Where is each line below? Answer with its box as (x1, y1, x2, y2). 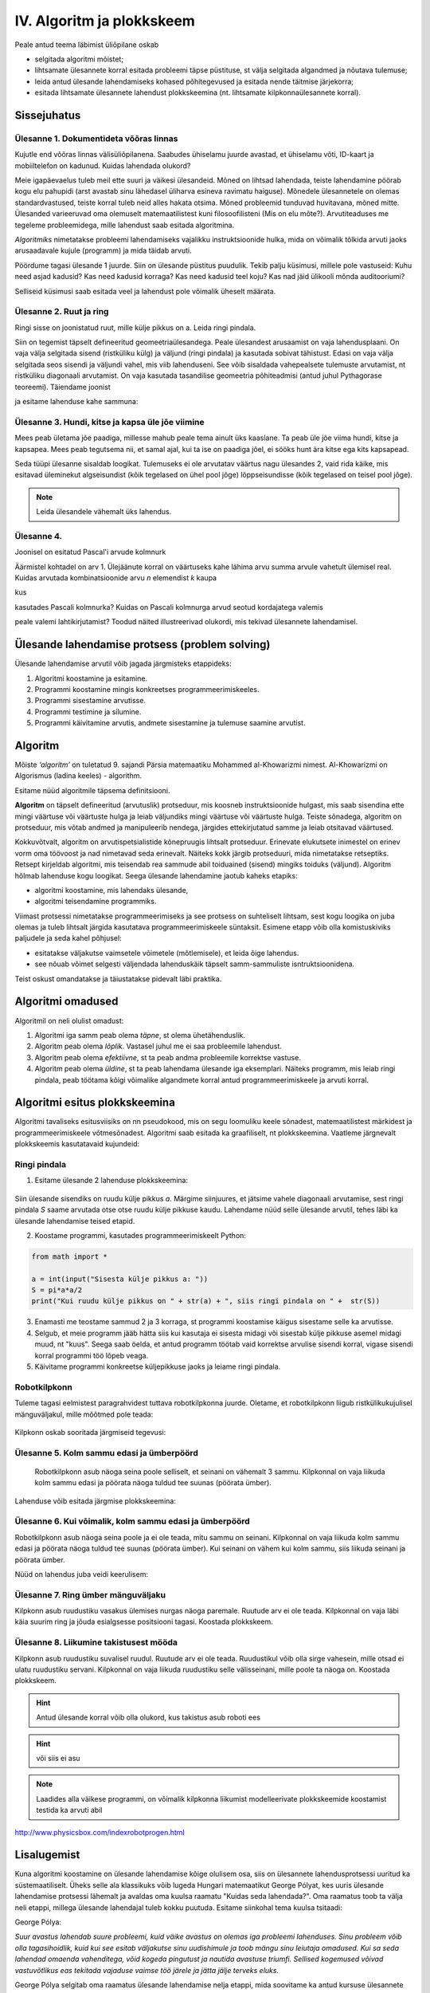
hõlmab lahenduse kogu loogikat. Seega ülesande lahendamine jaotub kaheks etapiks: (14, 871, 298, 880)
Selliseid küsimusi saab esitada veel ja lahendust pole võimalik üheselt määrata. (14, 286, 276, 296)
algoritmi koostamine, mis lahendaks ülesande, (34, 885, 189, 894)
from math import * (31, 1252, 107, 1261)
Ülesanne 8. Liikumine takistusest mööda (14, 1637, 178, 1648)
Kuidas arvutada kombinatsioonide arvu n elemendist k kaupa (14, 573, 217, 583)
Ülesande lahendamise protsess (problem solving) (14, 638, 271, 651)
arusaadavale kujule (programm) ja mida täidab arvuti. (14, 246, 192, 255)
